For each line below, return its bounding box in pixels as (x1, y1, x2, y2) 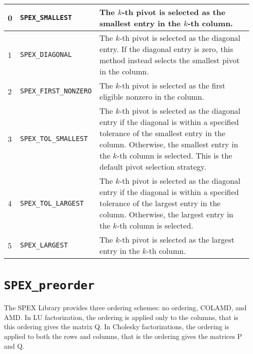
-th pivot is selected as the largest (119, 234, 235, 245)
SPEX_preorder (4, 279, 95, 293)
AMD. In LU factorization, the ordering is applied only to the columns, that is (4, 312, 238, 322)
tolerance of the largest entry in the (99, 197, 221, 209)
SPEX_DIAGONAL (20, 51, 72, 58)
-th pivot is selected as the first (119, 80, 226, 91)
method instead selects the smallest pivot (99, 54, 240, 66)
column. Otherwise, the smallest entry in (99, 139, 238, 150)
